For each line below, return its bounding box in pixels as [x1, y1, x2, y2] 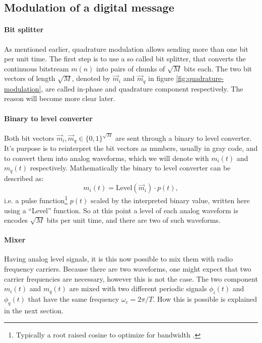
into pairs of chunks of [96, 63, 165, 73]
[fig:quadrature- [176, 73, 224, 83]
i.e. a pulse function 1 [4, 194, 68, 205]
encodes [4, 215, 28, 225]
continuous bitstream [4, 63, 69, 73]
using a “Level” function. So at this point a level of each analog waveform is [4, 205, 238, 215]
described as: [4, 173, 44, 183]
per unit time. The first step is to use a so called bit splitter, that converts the [4, 53, 246, 64]
